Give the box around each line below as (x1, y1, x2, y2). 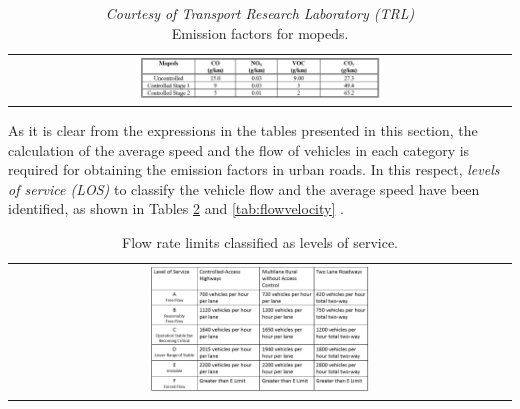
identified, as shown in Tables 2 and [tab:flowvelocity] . (8, 198, 344, 219)
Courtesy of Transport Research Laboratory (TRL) (105, 3, 415, 23)
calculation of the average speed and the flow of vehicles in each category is (8, 139, 470, 160)
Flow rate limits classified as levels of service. (121, 231, 398, 252)
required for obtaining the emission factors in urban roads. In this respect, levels (8, 159, 500, 180)
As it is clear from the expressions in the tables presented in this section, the (8, 119, 478, 140)
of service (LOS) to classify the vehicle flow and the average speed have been (8, 178, 480, 199)
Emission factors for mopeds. (171, 22, 349, 43)
